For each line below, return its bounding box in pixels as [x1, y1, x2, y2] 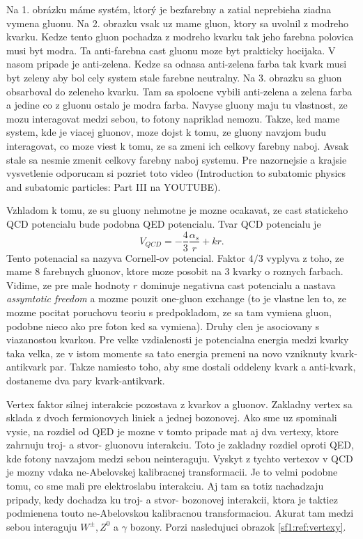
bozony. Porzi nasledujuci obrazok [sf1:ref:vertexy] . [130, 519, 346, 533]
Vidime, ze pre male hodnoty [6, 277, 130, 292]
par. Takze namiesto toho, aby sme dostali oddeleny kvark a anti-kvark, [49, 359, 356, 374]
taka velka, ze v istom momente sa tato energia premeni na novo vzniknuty [6, 345, 327, 360]
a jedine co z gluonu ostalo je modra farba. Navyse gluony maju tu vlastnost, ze [6, 97, 348, 112]
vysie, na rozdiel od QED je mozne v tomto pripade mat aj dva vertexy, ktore [6, 423, 339, 438]
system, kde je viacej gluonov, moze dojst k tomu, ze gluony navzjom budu [6, 125, 327, 139]
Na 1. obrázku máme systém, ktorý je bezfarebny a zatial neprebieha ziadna [6, 2, 332, 16]
